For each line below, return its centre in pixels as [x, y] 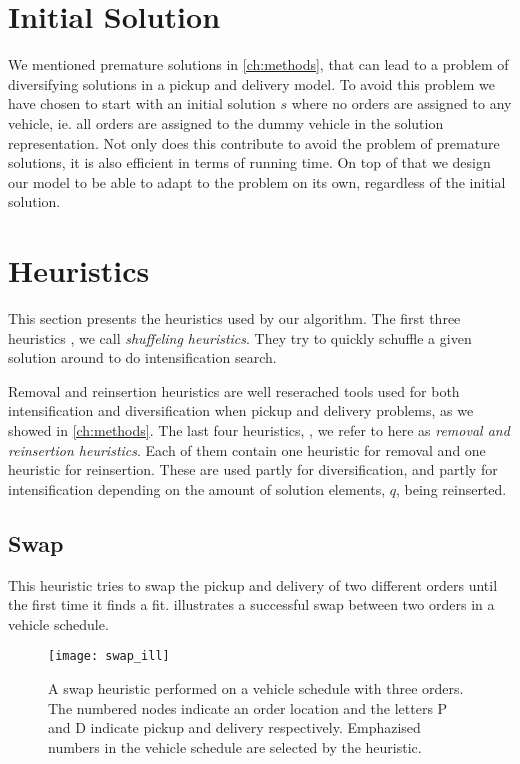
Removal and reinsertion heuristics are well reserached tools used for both [234, 390]
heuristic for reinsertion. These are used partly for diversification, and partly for [253, 469]
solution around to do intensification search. [142, 357]
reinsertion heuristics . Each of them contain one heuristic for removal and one [247, 449]
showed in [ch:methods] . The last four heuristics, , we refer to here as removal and [259, 429]
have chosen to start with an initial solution [142, 103]
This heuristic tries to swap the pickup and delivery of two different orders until [253, 584]
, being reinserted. [451, 488]
